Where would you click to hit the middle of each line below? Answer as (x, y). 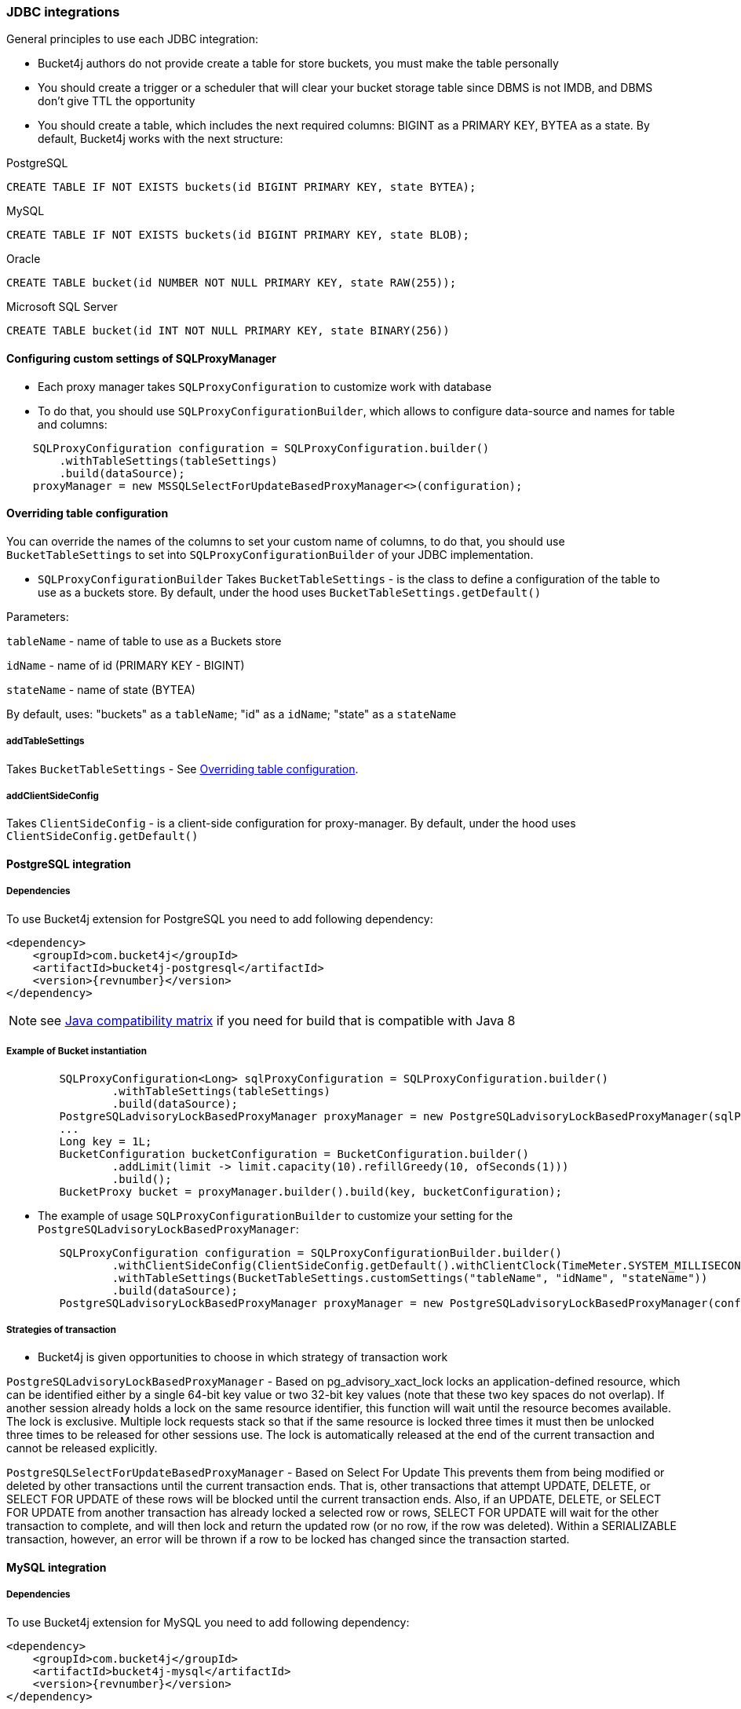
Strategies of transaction (61, 1329)
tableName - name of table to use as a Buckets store (144, 641)
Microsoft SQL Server (62, 307)
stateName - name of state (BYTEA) (101, 689)
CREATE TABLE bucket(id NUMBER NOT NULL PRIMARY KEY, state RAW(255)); (232, 283)
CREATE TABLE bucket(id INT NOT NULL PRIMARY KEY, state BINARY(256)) (228, 331)
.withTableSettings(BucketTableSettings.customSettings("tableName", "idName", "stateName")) (410, 1278)
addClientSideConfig (53, 796)
